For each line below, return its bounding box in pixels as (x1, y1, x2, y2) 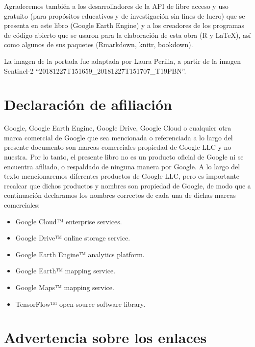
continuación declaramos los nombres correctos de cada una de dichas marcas (4, 190, 236, 200)
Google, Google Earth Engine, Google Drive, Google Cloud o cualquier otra (4, 123, 231, 133)
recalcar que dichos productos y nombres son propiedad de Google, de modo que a (4, 180, 251, 190)
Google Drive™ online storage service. (15, 233, 130, 243)
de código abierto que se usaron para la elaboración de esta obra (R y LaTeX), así (4, 29, 251, 40)
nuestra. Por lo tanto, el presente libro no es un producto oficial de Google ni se (4, 152, 244, 162)
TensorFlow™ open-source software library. (15, 298, 146, 309)
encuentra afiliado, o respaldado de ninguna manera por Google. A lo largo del (4, 161, 240, 171)
